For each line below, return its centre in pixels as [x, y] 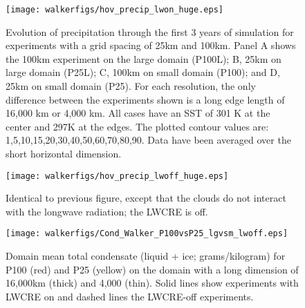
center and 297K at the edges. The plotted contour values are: [137, 126]
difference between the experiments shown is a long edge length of [145, 99]
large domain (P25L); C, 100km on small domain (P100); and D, [143, 72]
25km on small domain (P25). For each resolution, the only [131, 86]
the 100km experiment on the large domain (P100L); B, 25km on [144, 58]
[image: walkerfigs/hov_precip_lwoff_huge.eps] [117, 176]
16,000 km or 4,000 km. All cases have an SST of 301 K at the [138, 113]
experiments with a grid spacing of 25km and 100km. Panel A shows [151, 45]
